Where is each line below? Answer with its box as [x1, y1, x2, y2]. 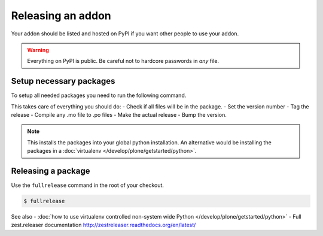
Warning [27, 46, 49, 53]
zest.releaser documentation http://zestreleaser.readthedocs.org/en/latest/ [11, 222, 196, 229]
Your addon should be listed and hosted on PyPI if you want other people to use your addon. [11, 30, 239, 37]
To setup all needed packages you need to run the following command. [11, 92, 187, 99]
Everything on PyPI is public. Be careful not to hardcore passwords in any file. [27, 58, 220, 65]
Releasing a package [11, 166, 90, 176]
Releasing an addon [11, 9, 112, 22]
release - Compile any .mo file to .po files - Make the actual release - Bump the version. [11, 111, 227, 119]
